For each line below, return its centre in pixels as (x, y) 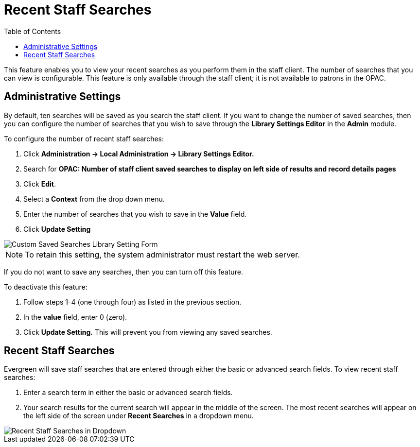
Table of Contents (33, 31)
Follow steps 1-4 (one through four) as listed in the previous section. (132, 302)
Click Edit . (40, 184)
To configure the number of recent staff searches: (84, 138)
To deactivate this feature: (46, 287)
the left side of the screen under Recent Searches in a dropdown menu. (139, 416)
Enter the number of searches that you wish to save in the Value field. (135, 214)
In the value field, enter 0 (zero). (75, 317)
